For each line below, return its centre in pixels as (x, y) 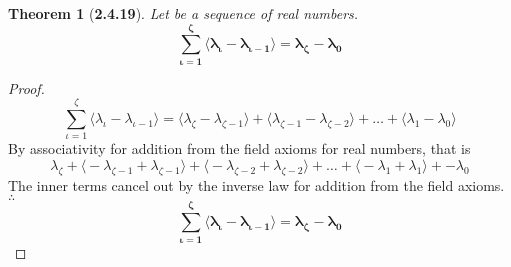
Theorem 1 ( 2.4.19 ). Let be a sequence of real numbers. (183, 13)
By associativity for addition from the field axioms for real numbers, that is (239, 148)
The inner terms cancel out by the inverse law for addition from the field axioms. (256, 184)
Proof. (26, 87)
